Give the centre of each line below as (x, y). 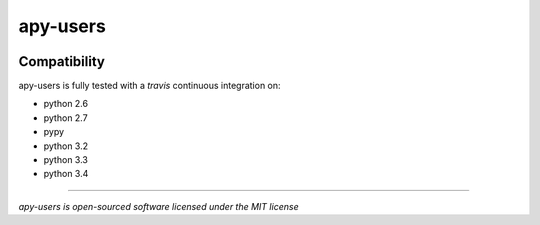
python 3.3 (66, 160)
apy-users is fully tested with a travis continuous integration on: (149, 86)
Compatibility (61, 61)
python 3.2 (66, 146)
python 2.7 (66, 117)
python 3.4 (66, 174)
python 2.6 (66, 104)
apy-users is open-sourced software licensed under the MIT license (158, 206)
